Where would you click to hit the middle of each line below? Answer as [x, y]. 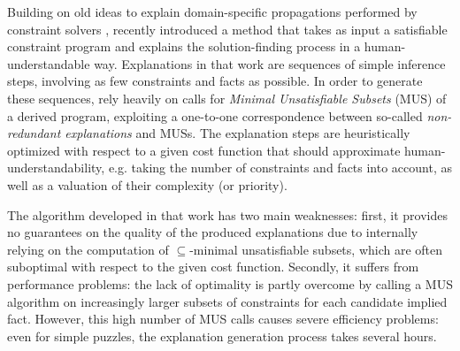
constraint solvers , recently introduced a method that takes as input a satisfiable [227, 29]
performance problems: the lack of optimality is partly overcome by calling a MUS [230, 283]
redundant [34, 133]
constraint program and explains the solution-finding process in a [184, 46]
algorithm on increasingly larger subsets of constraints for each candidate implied [227, 301]
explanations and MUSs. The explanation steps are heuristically [238, 133]
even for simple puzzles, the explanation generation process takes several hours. [222, 336]
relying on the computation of [88, 249]
